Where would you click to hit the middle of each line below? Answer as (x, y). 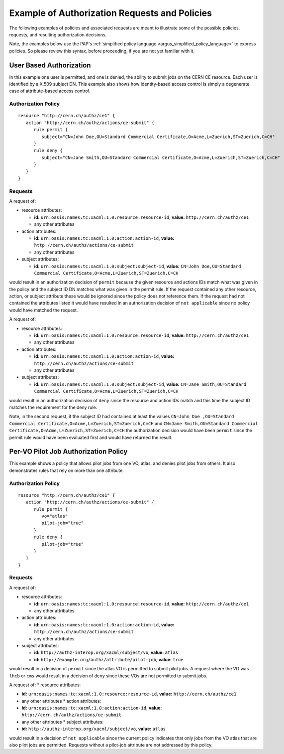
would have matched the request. (44, 310)
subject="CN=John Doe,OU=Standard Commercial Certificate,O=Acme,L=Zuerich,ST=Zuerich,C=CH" (158, 137)
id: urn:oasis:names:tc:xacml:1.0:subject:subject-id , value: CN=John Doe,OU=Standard (138, 266)
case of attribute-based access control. (50, 91)
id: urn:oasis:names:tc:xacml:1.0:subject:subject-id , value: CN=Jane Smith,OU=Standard (140, 384)
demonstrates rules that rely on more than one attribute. (67, 470)
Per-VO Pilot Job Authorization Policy (68, 452)
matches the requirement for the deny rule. (53, 407)
